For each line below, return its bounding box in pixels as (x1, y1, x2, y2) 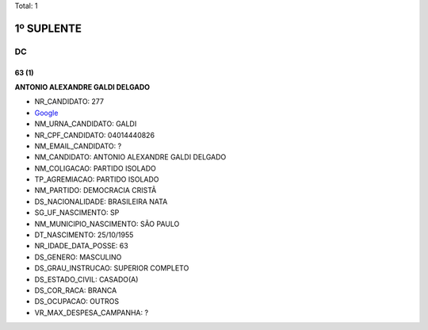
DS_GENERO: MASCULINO (34, 252, 122, 262)
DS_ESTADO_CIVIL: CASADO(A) (34, 274, 139, 284)
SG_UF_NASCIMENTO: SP (34, 208, 120, 217)
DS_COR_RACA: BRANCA (34, 286, 117, 295)
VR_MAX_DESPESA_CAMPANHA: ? (34, 308, 149, 317)
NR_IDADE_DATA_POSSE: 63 (34, 241, 128, 251)
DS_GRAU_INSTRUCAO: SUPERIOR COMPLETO (34, 263, 189, 273)
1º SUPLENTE (14, 21, 82, 35)
